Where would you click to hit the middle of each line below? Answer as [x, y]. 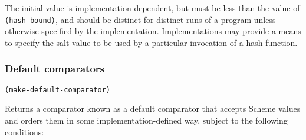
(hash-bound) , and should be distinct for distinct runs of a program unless [140, 19]
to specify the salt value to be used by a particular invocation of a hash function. [151, 42]
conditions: [24, 131]
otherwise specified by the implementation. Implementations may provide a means [153, 31]
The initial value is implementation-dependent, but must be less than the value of [152, 8]
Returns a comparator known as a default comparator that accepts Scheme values [153, 109]
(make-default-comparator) [57, 90]
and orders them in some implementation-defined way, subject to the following [146, 120]
